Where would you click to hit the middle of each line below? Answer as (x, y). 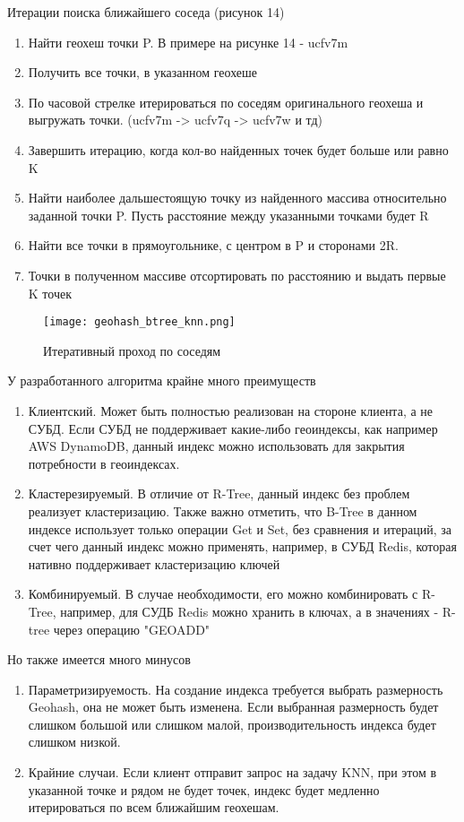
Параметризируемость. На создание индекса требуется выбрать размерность (236, 689)
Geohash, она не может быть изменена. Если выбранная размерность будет (233, 707)
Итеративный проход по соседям (132, 350)
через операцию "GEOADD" (132, 629)
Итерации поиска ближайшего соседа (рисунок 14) (146, 12)
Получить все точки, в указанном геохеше (142, 72)
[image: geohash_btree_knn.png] (139, 322)
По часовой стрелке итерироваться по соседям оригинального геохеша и (226, 102)
